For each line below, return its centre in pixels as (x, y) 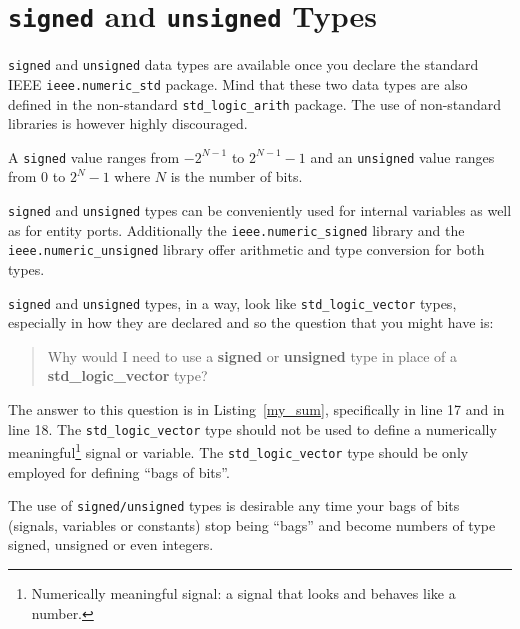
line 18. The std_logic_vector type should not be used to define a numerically (252, 428)
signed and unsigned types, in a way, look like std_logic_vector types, (232, 302)
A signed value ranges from (94, 156)
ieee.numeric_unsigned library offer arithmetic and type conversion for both (246, 249)
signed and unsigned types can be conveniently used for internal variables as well (260, 210)
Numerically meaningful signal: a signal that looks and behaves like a (243, 593)
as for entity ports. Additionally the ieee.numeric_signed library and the (236, 229)
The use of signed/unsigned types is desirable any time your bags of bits (234, 505)
